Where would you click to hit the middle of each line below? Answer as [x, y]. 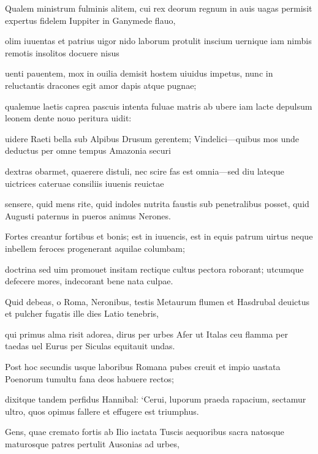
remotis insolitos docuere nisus [62, 52]
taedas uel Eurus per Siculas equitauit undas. [90, 346]
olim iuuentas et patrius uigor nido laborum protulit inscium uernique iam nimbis [158, 41]
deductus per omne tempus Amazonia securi [88, 150]
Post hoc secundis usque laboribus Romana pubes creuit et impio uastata [143, 367]
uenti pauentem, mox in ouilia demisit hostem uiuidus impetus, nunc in [139, 73]
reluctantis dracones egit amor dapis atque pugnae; [101, 85]
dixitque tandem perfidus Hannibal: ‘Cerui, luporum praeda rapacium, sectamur [156, 399]
